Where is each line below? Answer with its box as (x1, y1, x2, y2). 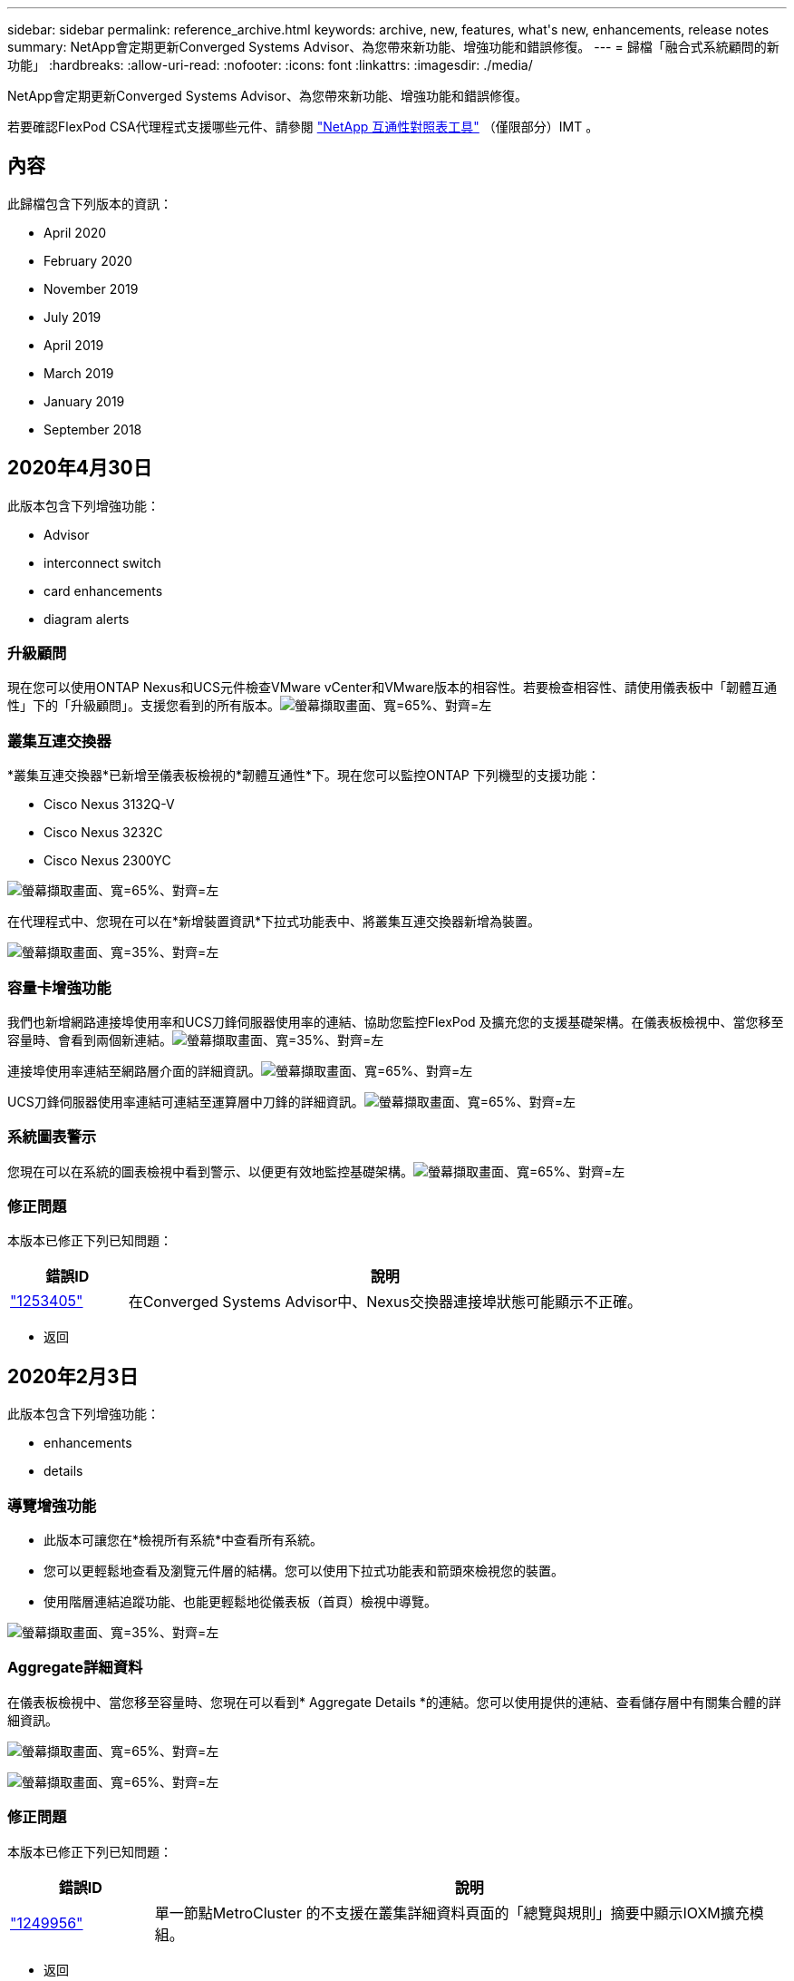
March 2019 (44, 365, 114, 381)
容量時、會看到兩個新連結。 (7, 1031, 172, 1048)
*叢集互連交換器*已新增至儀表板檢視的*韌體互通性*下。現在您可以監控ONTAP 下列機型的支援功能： (7, 767, 600, 784)
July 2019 (44, 308, 102, 325)
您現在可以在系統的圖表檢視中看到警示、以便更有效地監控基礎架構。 (7, 1163, 413, 1179)
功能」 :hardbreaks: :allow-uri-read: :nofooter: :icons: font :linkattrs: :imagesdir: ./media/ (7, 57, 533, 73)
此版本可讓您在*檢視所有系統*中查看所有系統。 (44, 1532, 324, 1548)
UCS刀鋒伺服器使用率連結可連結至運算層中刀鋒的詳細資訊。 (7, 1093, 364, 1109)
